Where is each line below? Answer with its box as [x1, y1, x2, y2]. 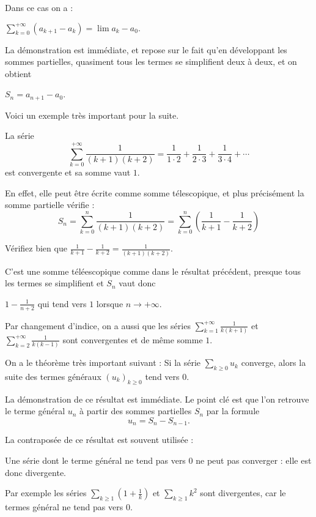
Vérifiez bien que [5, 242, 67, 255]
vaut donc [119, 277, 156, 289]
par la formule [206, 404, 260, 417]
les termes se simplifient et [5, 277, 104, 289]
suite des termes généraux [5, 370, 101, 382]
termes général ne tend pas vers [5, 500, 123, 513]
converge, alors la [241, 356, 306, 369]
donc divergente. [5, 466, 66, 478]
